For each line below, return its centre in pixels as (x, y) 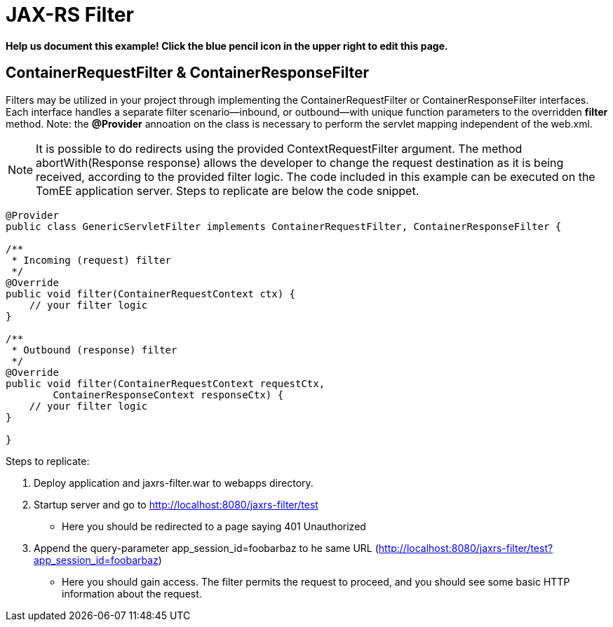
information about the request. (132, 593)
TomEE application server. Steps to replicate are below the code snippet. (228, 190)
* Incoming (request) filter (92, 260)
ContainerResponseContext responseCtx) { (168, 395)
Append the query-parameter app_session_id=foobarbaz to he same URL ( (206, 548)
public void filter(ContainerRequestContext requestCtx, (166, 383)
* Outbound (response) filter (94, 350)
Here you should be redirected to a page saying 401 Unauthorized (214, 526)
